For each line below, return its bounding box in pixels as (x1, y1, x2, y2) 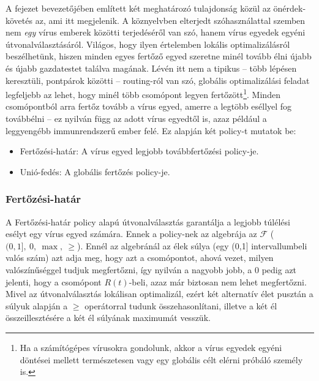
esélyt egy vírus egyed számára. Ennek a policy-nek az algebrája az (6, 227, 257, 240)
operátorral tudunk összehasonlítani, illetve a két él (84, 299, 277, 312)
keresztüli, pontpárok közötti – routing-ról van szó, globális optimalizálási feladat (6, 74, 310, 86)
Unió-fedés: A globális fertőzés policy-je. (20, 165, 170, 178)
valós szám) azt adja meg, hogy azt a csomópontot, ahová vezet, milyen (6, 251, 274, 264)
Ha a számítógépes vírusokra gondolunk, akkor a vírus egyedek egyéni (20, 341, 282, 353)
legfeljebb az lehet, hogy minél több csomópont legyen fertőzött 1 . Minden (6, 86, 280, 100)
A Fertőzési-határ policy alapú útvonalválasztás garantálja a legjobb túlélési (6, 215, 290, 228)
